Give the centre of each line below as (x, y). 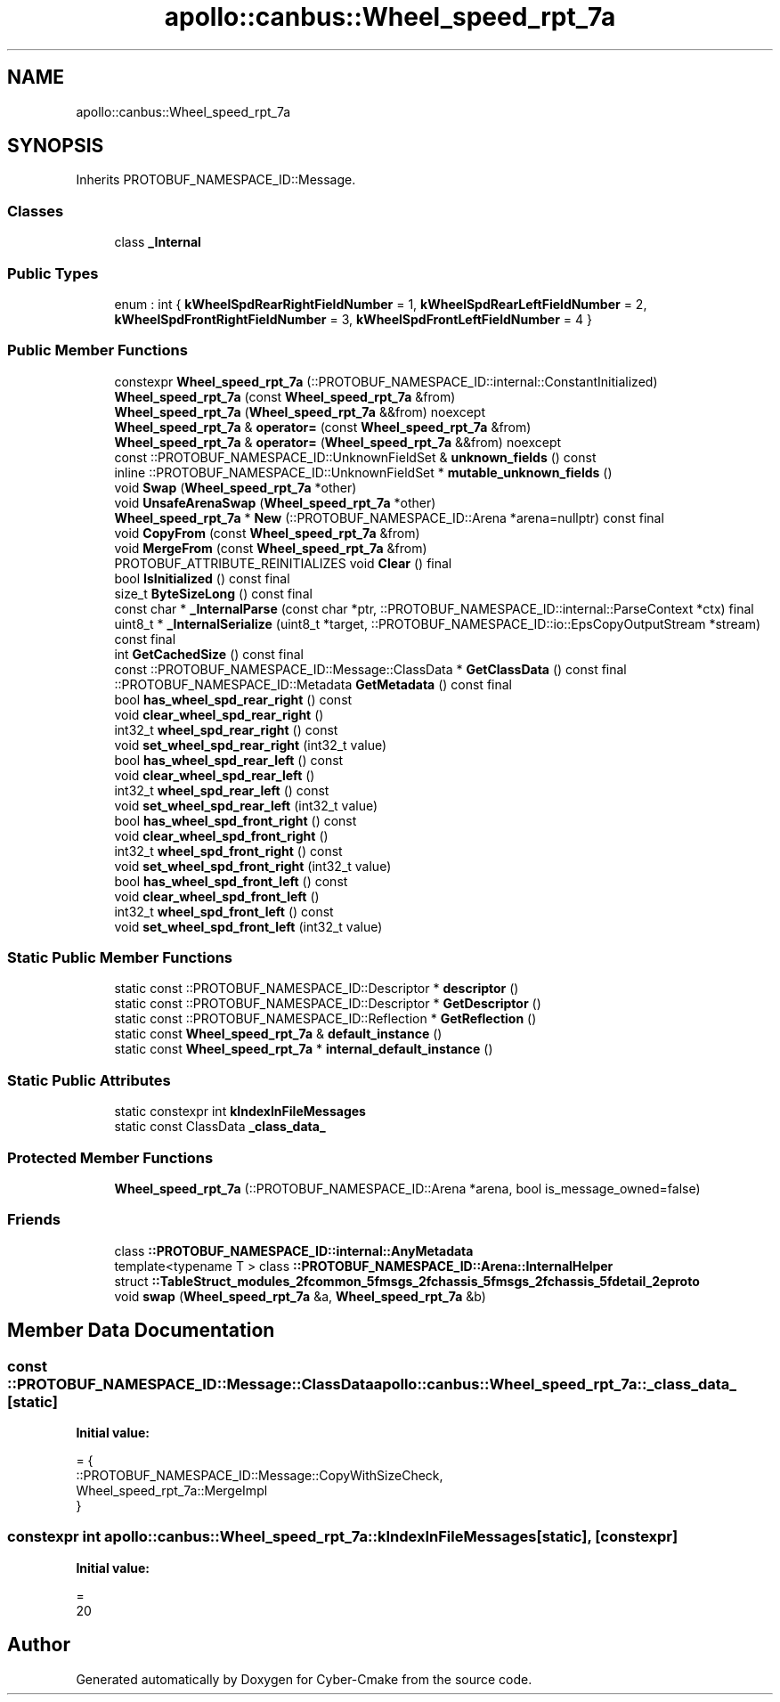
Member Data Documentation (141, 1331)
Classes (36, 211)
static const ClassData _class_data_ (220, 1127)
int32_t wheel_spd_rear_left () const (222, 790)
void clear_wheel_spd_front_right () (221, 835)
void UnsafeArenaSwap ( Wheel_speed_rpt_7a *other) (275, 502)
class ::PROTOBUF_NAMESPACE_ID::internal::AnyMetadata (294, 1250)
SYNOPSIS (56, 146)
